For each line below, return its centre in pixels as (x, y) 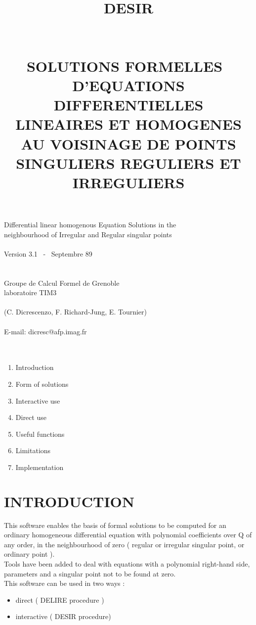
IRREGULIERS (128, 182)
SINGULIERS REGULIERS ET (128, 163)
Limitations (33, 450)
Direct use (31, 417)
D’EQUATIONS (128, 85)
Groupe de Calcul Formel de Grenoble (62, 283)
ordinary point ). (29, 554)
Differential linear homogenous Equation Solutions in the (90, 225)
